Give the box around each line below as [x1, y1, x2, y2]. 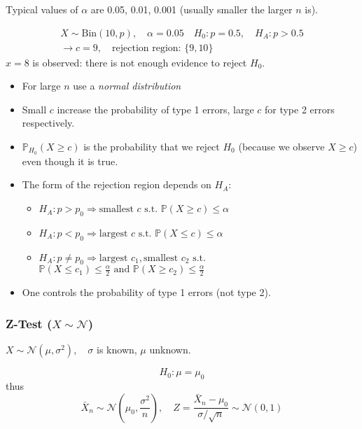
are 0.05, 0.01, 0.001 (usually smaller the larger [90, 2, 293, 16]
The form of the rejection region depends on [22, 177, 211, 192]
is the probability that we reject [83, 139, 220, 154]
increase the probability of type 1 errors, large [57, 101, 254, 116]
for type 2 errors [264, 101, 335, 116]
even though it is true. [22, 153, 118, 168]
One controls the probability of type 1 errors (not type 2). [22, 285, 271, 300]
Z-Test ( [6, 314, 53, 332]
